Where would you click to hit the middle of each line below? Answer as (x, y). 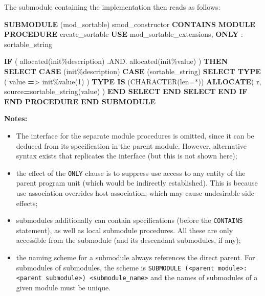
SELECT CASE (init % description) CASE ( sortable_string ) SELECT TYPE (132, 71)
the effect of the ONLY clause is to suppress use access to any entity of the (131, 173)
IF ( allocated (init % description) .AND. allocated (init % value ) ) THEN (116, 61)
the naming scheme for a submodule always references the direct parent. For (136, 257)
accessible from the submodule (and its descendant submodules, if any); (128, 240)
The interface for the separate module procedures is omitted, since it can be (135, 135)
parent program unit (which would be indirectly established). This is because (137, 183)
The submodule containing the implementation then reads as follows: (112, 7)
